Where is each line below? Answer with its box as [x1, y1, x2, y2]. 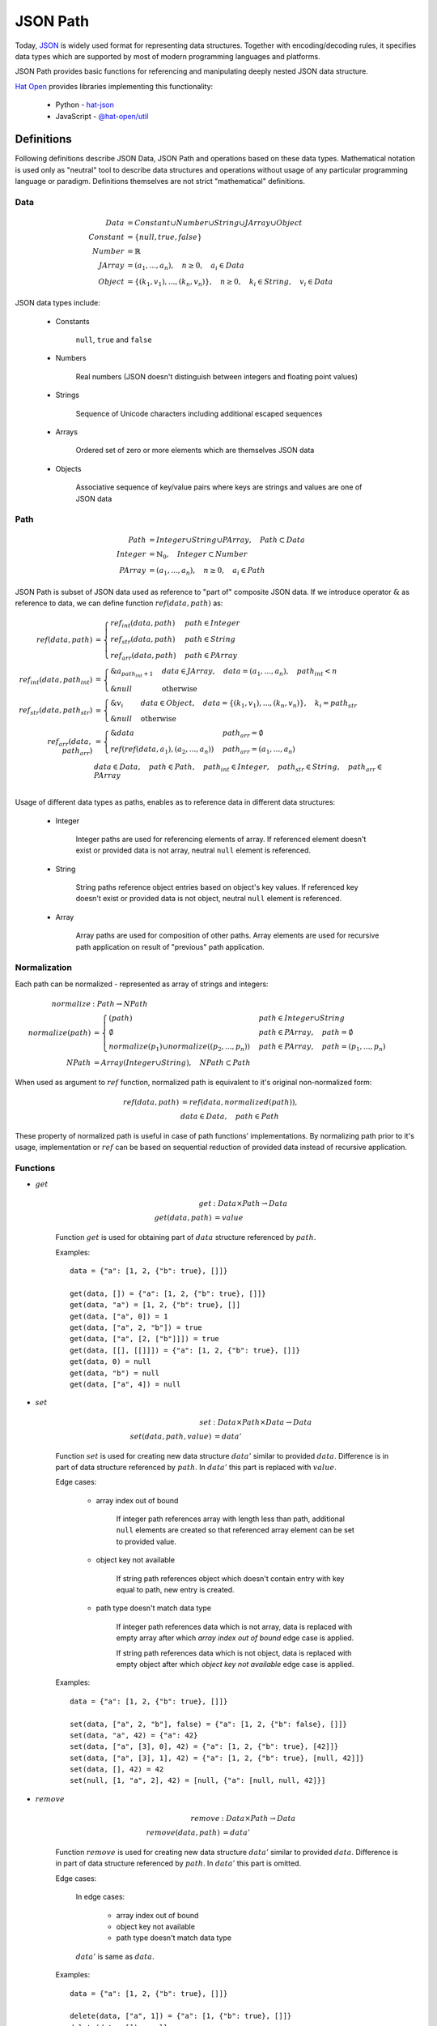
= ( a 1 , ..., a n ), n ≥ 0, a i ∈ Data [126, 260, 244, 271]
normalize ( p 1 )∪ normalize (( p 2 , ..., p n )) [108, 1041, 251, 1053]
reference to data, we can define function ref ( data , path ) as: [15, 598, 223, 608]
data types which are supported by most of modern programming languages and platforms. [15, 51, 320, 61]
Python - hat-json [55, 100, 115, 109]
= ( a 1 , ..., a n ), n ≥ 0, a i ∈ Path [148, 566, 266, 577]
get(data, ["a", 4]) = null [70, 1379, 181, 1389]
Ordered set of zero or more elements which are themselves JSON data [75, 446, 315, 455]
